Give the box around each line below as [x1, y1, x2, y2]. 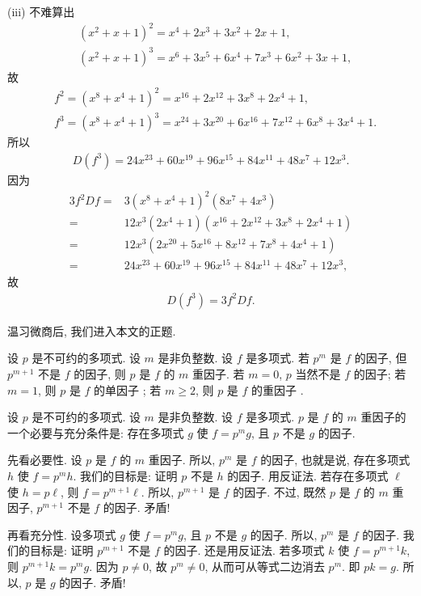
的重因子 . [251, 381, 304, 398]
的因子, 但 [354, 349, 407, 366]
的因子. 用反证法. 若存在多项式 [227, 467, 389, 484]
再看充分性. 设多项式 [7, 526, 116, 543]
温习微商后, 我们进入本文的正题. [7, 322, 176, 339]
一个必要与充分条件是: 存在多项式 [7, 424, 184, 441]
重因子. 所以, [148, 451, 216, 468]
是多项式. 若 [246, 349, 309, 366]
